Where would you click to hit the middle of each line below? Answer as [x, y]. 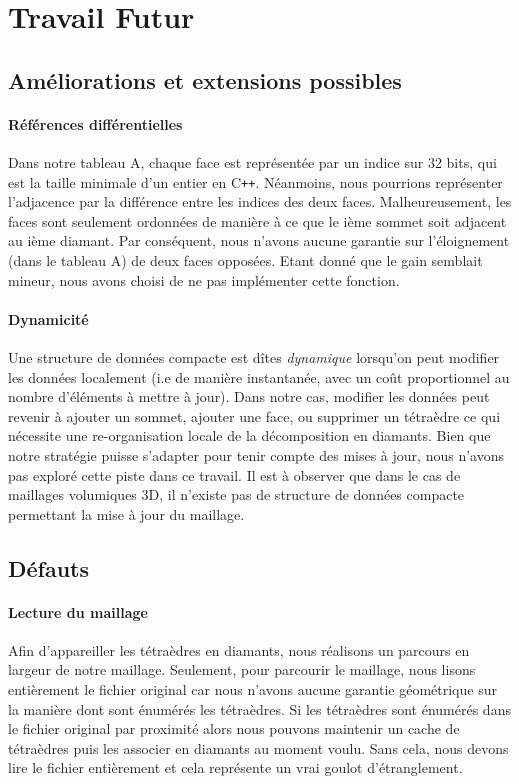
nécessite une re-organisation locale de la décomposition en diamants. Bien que [249, 435]
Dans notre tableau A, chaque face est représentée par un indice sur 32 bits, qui [252, 161]
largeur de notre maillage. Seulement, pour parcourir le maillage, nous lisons [242, 669]
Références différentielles [95, 123]
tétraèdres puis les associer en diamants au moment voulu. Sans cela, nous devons [258, 747]
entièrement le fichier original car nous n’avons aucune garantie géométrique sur [252, 689]
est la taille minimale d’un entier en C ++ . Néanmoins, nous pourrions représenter [255, 181]
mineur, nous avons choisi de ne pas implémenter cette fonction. [204, 279]
